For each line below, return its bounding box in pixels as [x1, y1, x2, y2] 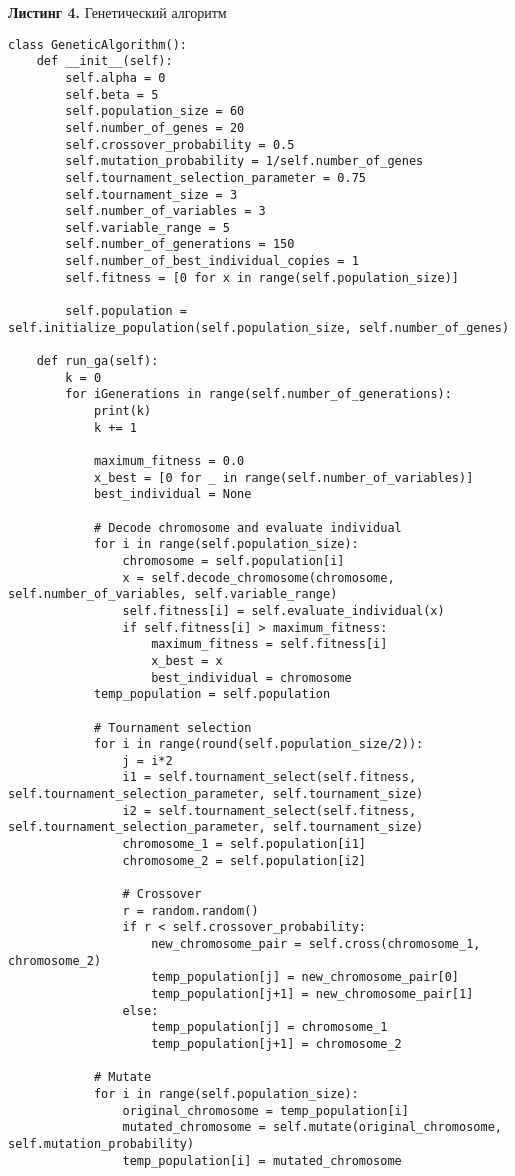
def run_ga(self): [36, 354, 159, 369]
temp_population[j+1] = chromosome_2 [151, 1036, 402, 1051]
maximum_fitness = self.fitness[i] [151, 637, 388, 652]
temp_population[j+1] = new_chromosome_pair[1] [151, 987, 474, 1001]
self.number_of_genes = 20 [65, 120, 245, 135]
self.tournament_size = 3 [65, 187, 238, 202]
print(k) [93, 404, 152, 419]
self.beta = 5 [65, 87, 159, 102]
